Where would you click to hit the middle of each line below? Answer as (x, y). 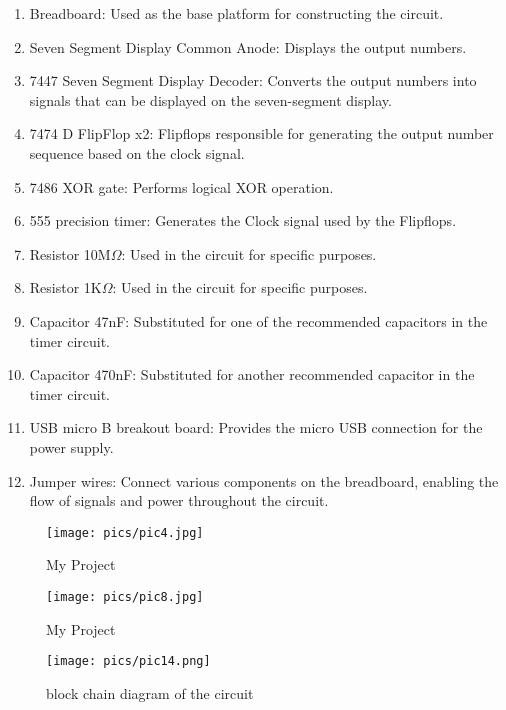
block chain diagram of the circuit (150, 692)
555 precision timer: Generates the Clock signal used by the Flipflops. (243, 220)
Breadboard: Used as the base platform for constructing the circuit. (236, 13)
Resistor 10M (70, 253)
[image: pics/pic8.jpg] (125, 596)
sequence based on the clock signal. (137, 152)
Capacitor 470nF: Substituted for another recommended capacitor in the (252, 374)
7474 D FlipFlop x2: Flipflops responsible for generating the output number (261, 133)
